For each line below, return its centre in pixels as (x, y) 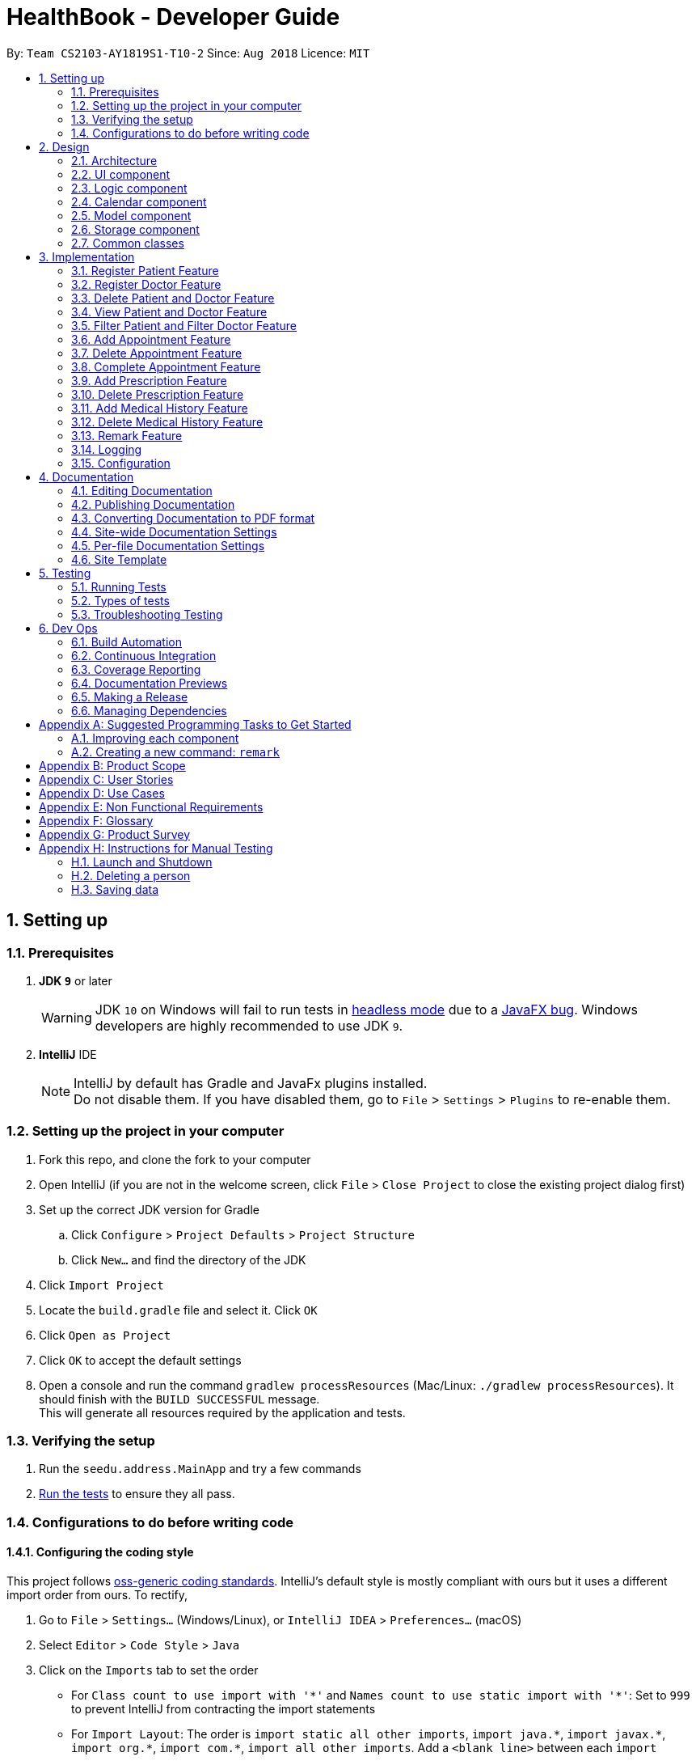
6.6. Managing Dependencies (149, 710)
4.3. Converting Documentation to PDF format (193, 518)
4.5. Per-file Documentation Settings (168, 545)
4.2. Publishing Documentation (153, 504)
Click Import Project (101, 1285)
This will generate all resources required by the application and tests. (222, 1412)
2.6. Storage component (135, 229)
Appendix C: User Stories (106, 779)
